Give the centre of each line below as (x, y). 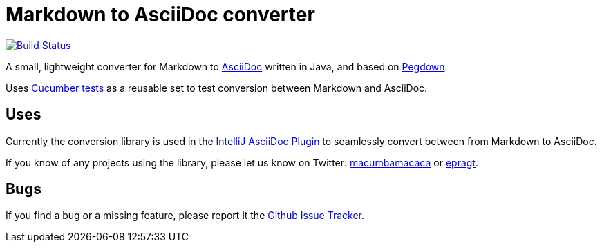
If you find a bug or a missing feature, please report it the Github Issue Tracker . (185, 216)
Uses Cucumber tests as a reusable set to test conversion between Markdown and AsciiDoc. (217, 88)
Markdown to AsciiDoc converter (160, 15)
